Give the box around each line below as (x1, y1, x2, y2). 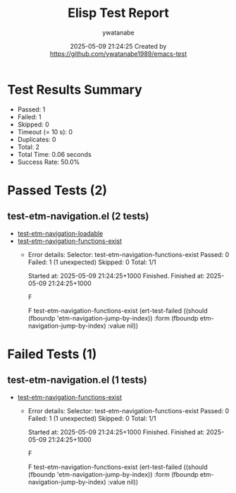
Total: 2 (17, 143, 40, 151)
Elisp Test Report (68, 5, 169, 21)
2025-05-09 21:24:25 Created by (70, 42, 167, 50)
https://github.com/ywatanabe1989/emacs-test (49, 49, 187, 58)
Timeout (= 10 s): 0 (17, 127, 73, 136)
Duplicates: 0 (17, 135, 56, 143)
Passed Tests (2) (7, 182, 108, 198)
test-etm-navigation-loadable (17, 229, 104, 237)
